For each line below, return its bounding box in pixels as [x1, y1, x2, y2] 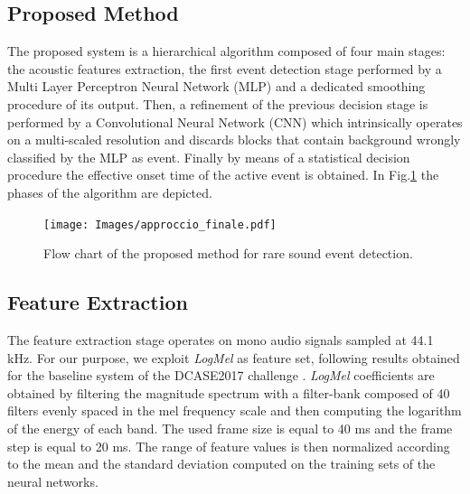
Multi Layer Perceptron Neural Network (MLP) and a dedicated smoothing [7, 77, 426, 96]
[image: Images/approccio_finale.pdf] [43, 218, 277, 231]
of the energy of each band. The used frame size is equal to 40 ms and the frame [7, 418, 453, 437]
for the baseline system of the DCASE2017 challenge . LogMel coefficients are [7, 366, 435, 385]
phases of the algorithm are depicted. [7, 182, 212, 201]
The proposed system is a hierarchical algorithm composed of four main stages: [7, 42, 446, 61]
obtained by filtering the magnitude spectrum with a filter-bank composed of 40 [7, 383, 450, 402]
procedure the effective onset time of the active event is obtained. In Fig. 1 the [7, 165, 439, 184]
